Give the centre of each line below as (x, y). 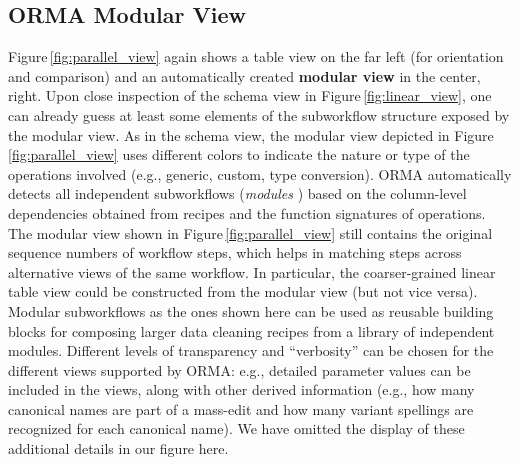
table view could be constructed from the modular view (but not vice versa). (243, 291)
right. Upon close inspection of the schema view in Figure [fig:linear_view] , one (250, 95)
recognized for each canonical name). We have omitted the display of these (236, 428)
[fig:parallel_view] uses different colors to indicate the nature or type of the (239, 154)
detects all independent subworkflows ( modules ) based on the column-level (237, 193)
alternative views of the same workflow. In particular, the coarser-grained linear (252, 271)
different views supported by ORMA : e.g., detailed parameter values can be (239, 369)
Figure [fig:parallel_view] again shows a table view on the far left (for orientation (256, 56)
